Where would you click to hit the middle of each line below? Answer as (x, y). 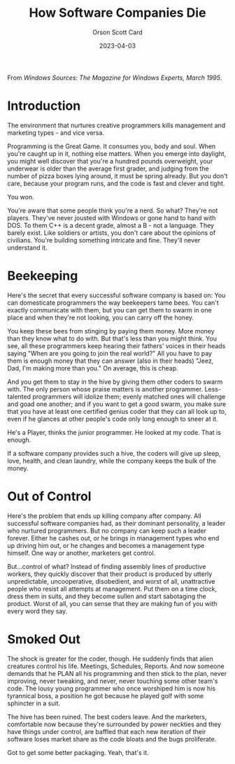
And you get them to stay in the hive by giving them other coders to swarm (115, 382)
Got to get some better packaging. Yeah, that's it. (78, 752)
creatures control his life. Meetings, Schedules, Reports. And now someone (116, 666)
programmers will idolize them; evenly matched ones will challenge (129, 396)
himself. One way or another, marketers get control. (81, 553)
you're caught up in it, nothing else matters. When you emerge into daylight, (117, 153)
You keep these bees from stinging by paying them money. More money (111, 331)
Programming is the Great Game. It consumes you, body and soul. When (112, 146)
